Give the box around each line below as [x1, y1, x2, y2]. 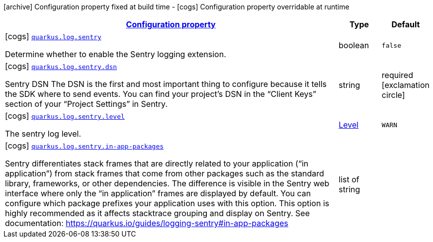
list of [339, 174, 359, 184]
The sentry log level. [5, 129, 82, 139]
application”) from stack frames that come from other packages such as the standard [5, 168, 324, 178]
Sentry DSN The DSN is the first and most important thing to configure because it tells [5, 79, 327, 89]
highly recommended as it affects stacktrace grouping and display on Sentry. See [5, 208, 310, 218]
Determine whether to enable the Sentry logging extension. [5, 49, 226, 59]
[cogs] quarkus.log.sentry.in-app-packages [5, 141, 164, 151]
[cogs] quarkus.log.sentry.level [5, 111, 125, 121]
